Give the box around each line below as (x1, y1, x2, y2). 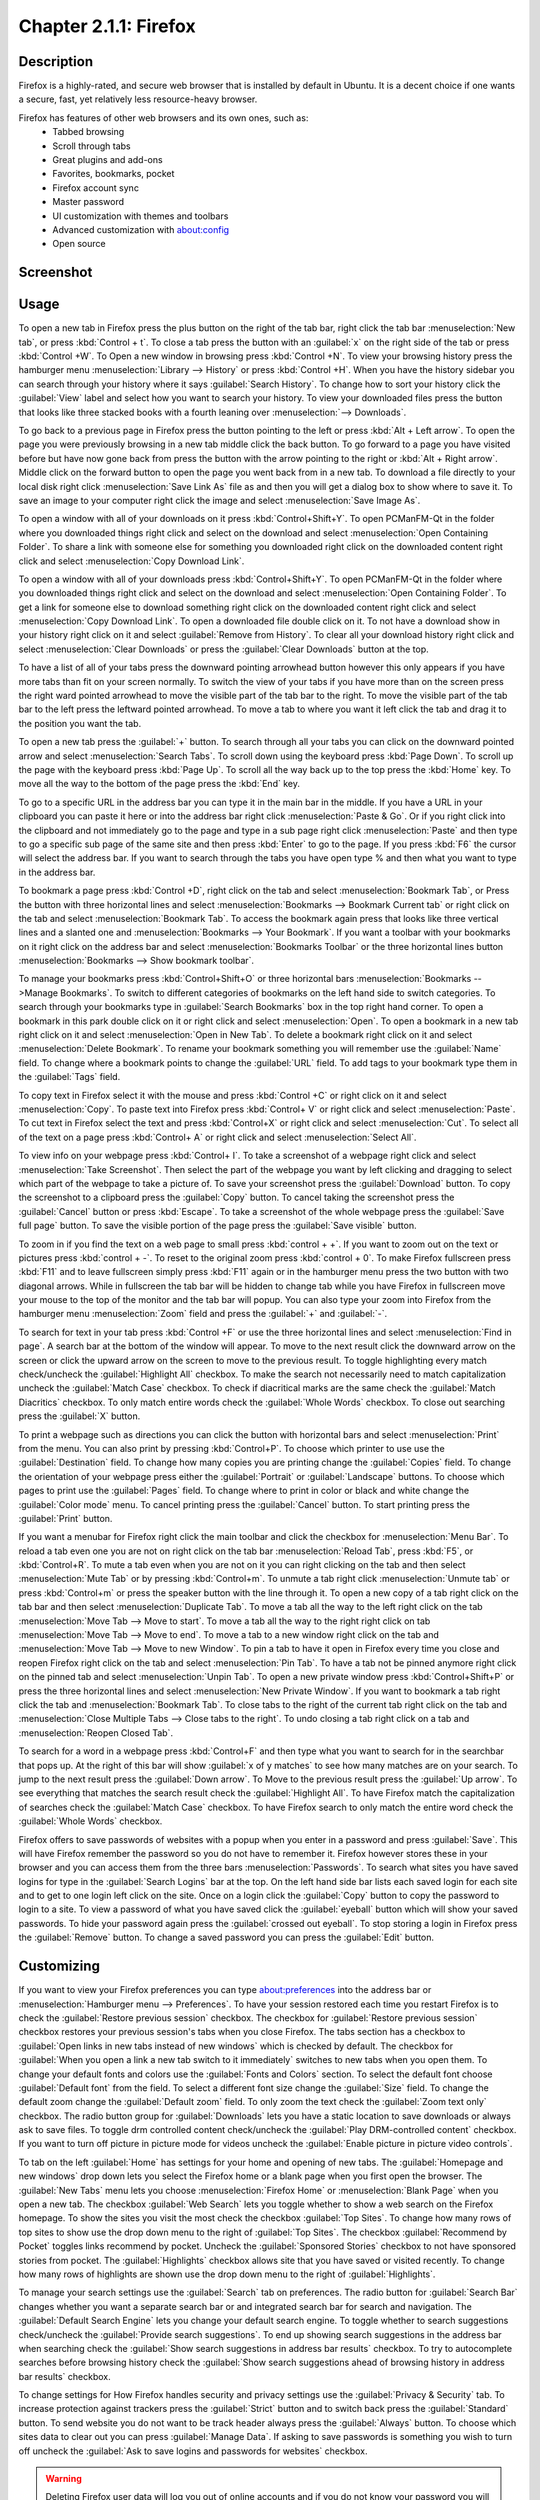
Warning (45, 2473, 82, 2485)
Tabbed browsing (52, 126, 125, 138)
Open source (52, 238, 106, 250)
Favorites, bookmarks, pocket (52, 168, 175, 180)
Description (18, 53, 94, 70)
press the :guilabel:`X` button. (18, 1410, 141, 1422)
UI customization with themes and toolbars (52, 210, 229, 222)
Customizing (18, 1958, 100, 1975)
